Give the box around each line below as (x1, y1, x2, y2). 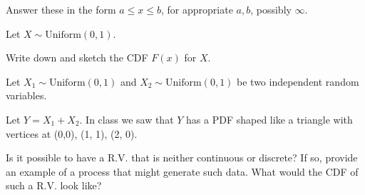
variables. (6, 88, 47, 103)
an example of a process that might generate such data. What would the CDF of (6, 164, 359, 179)
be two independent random (237, 74, 359, 89)
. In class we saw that (79, 111, 174, 126)
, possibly (250, 2, 292, 16)
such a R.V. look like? (6, 178, 102, 193)
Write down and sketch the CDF (6, 50, 148, 65)
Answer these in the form (6, 2, 116, 16)
